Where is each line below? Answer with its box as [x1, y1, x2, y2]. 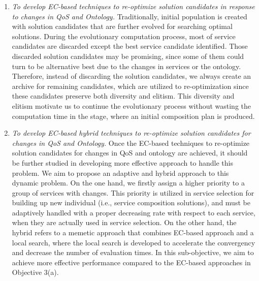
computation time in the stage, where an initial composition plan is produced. [12, 110, 255, 121]
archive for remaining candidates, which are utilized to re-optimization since [12, 80, 249, 91]
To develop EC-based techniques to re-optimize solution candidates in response [12, 1, 255, 11]
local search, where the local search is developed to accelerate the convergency [12, 237, 255, 247]
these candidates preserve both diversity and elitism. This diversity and [12, 90, 235, 101]
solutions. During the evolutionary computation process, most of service [12, 30, 236, 41]
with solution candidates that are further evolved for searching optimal [12, 21, 233, 32]
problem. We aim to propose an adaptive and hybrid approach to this [12, 167, 229, 178]
